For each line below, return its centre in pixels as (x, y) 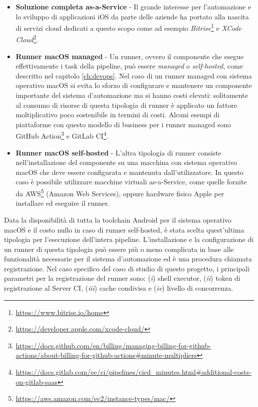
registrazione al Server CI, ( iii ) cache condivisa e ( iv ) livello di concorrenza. (119, 288)
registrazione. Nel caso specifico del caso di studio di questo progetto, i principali (127, 268)
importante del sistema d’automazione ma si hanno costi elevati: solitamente (132, 95)
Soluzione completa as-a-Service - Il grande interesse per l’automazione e (133, 6)
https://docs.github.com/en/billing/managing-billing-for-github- (113, 345)
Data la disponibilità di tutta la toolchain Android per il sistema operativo (118, 219)
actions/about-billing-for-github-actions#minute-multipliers (106, 355)
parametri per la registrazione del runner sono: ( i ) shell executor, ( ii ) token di (122, 278)
